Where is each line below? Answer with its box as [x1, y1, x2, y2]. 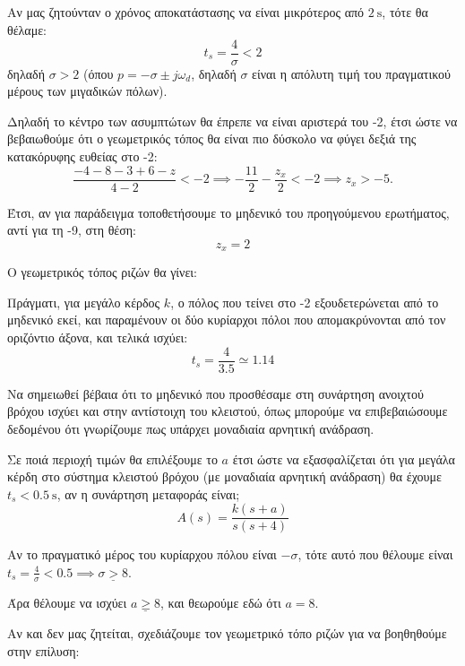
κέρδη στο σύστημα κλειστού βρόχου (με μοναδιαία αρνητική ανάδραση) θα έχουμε [7, 467, 442, 486]
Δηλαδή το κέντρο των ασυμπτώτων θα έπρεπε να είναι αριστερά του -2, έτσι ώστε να [7, 111, 458, 130]
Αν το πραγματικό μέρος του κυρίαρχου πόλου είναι [7, 545, 277, 564]
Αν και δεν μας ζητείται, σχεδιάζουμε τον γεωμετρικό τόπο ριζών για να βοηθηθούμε [7, 624, 447, 642]
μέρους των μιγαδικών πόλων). [7, 82, 168, 100]
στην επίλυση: [7, 641, 80, 660]
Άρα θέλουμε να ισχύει [7, 592, 127, 611]
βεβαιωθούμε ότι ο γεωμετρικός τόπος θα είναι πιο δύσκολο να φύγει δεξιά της [7, 129, 417, 148]
